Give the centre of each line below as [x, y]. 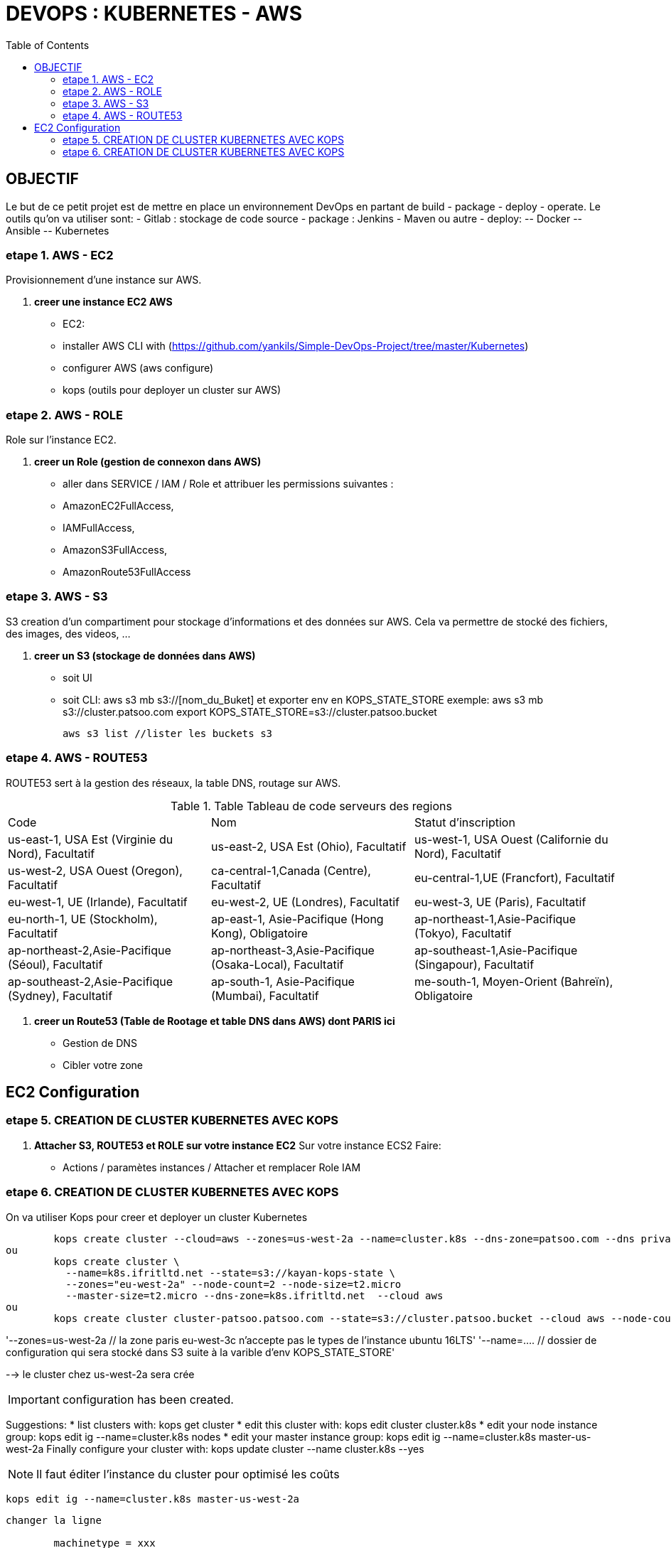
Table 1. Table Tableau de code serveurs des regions [311, 806]
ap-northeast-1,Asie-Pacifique [495, 919]
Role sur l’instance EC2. [61, 440]
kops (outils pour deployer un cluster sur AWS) [172, 390]
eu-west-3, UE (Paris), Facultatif [500, 902]
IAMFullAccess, [99, 528]
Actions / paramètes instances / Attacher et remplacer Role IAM [212, 1167]
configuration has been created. [148, 1399]
